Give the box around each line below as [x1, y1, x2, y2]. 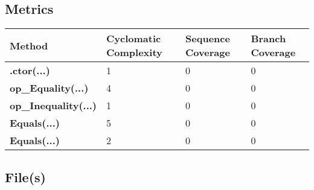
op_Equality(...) [10, 81, 89, 95]
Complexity [106, 45, 162, 60]
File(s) [5, 167, 46, 186]
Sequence [185, 31, 230, 46]
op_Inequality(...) [10, 98, 97, 113]
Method [10, 38, 48, 52]
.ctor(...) [10, 63, 50, 78]
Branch [251, 31, 286, 46]
